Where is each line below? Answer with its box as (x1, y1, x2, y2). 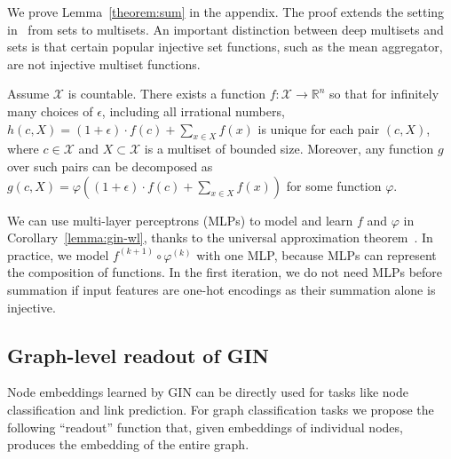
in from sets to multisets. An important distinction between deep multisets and (7, 20, 444, 38)
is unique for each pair (257, 119, 380, 138)
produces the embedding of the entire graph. (7, 435, 249, 454)
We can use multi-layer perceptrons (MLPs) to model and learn (7, 210, 353, 229)
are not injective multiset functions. (7, 54, 201, 73)
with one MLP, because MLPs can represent (196, 245, 437, 264)
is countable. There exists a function (67, 84, 266, 103)
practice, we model (7, 245, 109, 264)
